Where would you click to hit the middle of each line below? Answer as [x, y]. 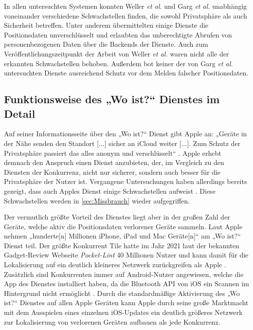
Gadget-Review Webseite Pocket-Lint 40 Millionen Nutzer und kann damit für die [126, 255]
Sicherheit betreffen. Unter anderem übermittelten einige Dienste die [106, 25]
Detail [20, 113]
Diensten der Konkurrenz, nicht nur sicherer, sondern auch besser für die [112, 172]
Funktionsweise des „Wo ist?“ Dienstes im [112, 99]
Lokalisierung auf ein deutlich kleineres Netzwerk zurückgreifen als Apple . [115, 265]
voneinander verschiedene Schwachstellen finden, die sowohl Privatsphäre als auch [126, 15]
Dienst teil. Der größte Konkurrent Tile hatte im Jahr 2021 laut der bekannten [122, 245]
